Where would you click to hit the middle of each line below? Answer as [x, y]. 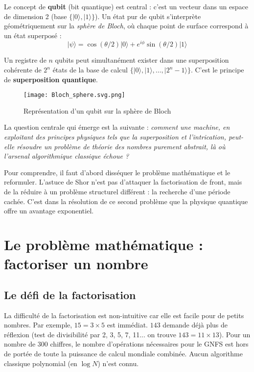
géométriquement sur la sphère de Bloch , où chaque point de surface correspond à [126, 26]
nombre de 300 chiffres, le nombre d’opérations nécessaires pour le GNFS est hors [126, 344]
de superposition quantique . [51, 79]
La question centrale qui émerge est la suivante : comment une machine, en [117, 127]
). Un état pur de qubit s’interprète [148, 16]
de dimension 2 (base [35, 16]
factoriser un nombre [76, 264]
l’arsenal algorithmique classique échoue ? [67, 156]
